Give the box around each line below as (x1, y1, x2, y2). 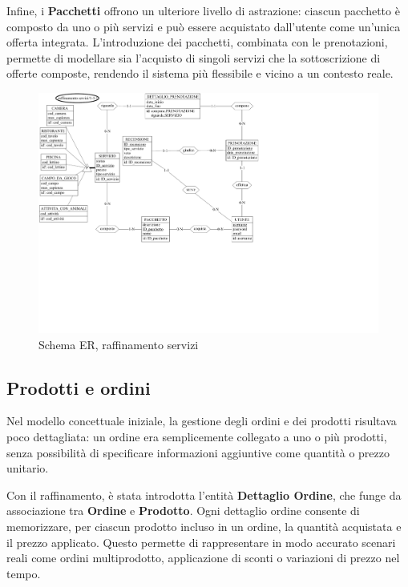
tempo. (6, 565, 41, 581)
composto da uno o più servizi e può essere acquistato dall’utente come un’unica (6, 18, 401, 34)
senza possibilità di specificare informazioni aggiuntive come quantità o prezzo (6, 444, 390, 460)
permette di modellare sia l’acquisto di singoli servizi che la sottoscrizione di (6, 49, 381, 66)
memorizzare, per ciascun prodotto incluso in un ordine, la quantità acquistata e (6, 517, 402, 534)
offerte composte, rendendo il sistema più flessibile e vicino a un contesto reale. (6, 65, 394, 82)
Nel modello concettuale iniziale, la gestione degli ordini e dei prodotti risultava (6, 412, 397, 429)
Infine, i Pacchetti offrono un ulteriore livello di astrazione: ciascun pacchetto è (6, 2, 400, 18)
